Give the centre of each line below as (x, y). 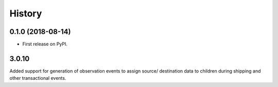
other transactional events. (38, 78)
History (26, 13)
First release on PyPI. (45, 44)
